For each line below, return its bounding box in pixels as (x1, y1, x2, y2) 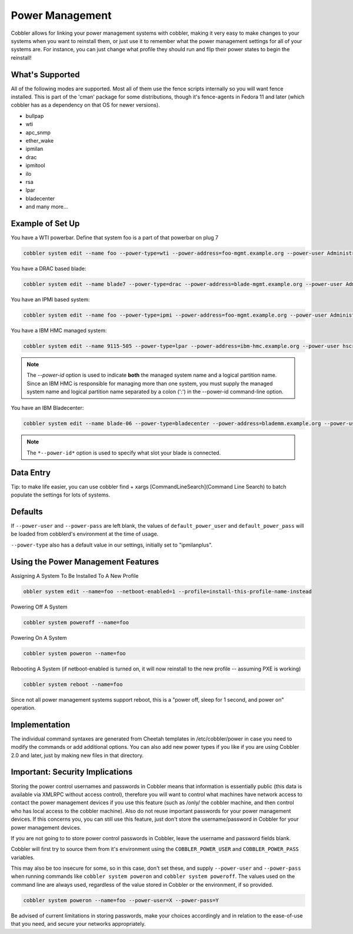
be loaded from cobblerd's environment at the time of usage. (11, 531, 159, 538)
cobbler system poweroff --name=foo (23, 619, 129, 626)
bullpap (25, 112, 44, 119)
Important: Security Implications (11, 767, 133, 777)
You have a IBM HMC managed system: (11, 327, 107, 334)
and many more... (25, 203, 68, 211)
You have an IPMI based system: (11, 295, 90, 303)
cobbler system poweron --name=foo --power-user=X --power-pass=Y (23, 897, 219, 903)
